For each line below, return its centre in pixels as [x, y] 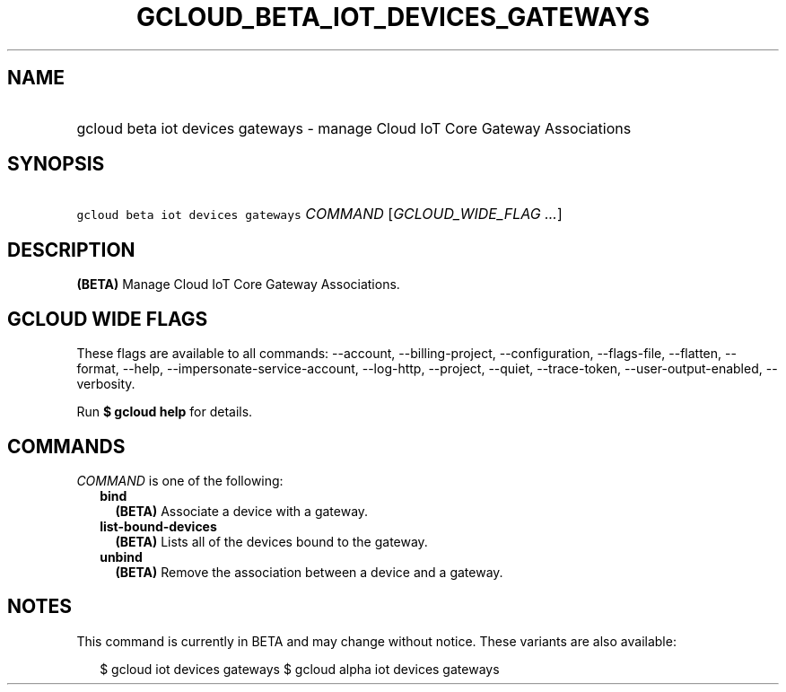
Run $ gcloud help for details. [165, 412]
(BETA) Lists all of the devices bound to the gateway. [271, 541]
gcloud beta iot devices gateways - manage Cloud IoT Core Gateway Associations [354, 128]
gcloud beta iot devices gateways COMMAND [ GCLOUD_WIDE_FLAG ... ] [319, 214]
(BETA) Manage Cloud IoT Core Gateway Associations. [238, 285]
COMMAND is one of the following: [180, 480]
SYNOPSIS [56, 164]
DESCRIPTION [71, 250]
